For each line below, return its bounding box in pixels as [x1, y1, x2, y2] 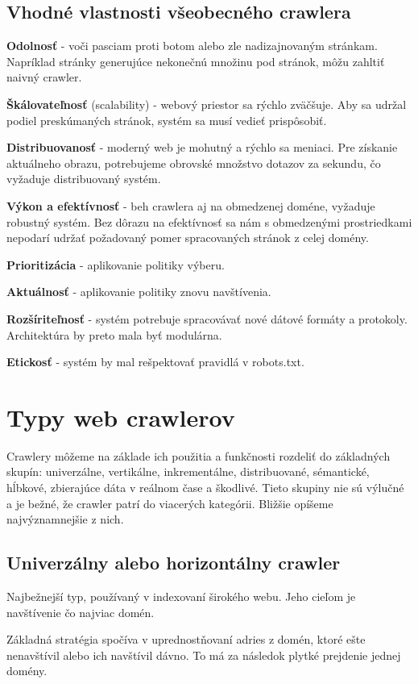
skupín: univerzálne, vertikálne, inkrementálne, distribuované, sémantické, [6, 463, 370, 480]
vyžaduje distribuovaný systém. [6, 170, 161, 187]
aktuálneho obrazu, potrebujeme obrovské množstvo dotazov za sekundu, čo [6, 154, 381, 171]
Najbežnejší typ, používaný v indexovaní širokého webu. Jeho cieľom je [6, 588, 356, 604]
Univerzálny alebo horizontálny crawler [6, 550, 341, 575]
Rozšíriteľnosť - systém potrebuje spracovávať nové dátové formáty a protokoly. [6, 310, 408, 327]
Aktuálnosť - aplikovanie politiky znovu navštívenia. [6, 283, 271, 300]
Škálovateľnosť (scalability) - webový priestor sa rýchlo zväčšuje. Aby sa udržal [6, 95, 407, 112]
